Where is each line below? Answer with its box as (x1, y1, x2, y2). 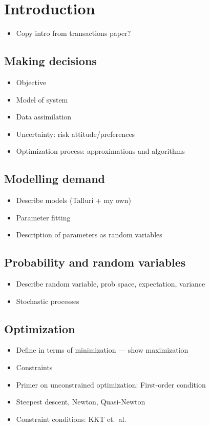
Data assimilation (16, 111, 72, 122)
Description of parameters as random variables (16, 229, 162, 240)
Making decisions (4, 53, 97, 69)
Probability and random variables (4, 254, 186, 270)
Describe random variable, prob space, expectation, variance (16, 278, 205, 289)
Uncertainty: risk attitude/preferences (16, 128, 135, 139)
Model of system (16, 94, 68, 105)
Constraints (16, 362, 53, 373)
